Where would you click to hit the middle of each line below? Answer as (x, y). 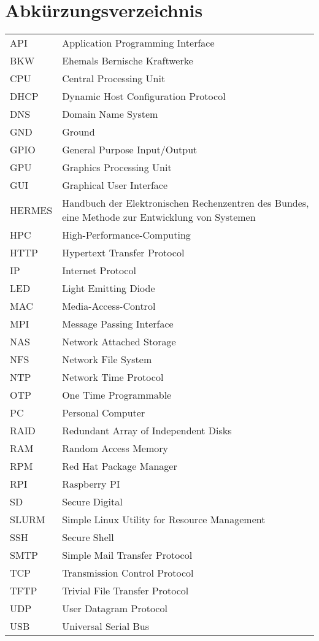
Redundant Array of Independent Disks (147, 431)
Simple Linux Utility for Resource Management (164, 520)
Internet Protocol (99, 271)
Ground (79, 132)
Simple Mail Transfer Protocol (127, 555)
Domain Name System (110, 114)
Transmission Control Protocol (128, 573)
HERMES (31, 210)
